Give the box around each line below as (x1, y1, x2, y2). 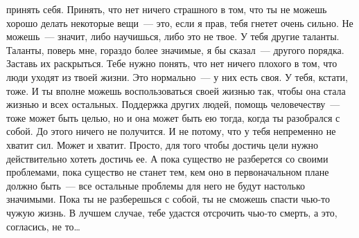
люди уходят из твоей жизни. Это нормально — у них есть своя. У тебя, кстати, (6, 69, 348, 84)
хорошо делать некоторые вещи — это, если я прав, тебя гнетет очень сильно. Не (6, 15, 353, 30)
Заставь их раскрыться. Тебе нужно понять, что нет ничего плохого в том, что (6, 56, 338, 71)
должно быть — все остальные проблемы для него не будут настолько (6, 178, 306, 192)
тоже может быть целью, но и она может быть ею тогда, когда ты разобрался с (6, 110, 340, 125)
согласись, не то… (6, 219, 80, 233)
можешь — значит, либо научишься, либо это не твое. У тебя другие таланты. (6, 29, 340, 44)
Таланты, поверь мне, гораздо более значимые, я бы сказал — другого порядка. (6, 42, 344, 57)
